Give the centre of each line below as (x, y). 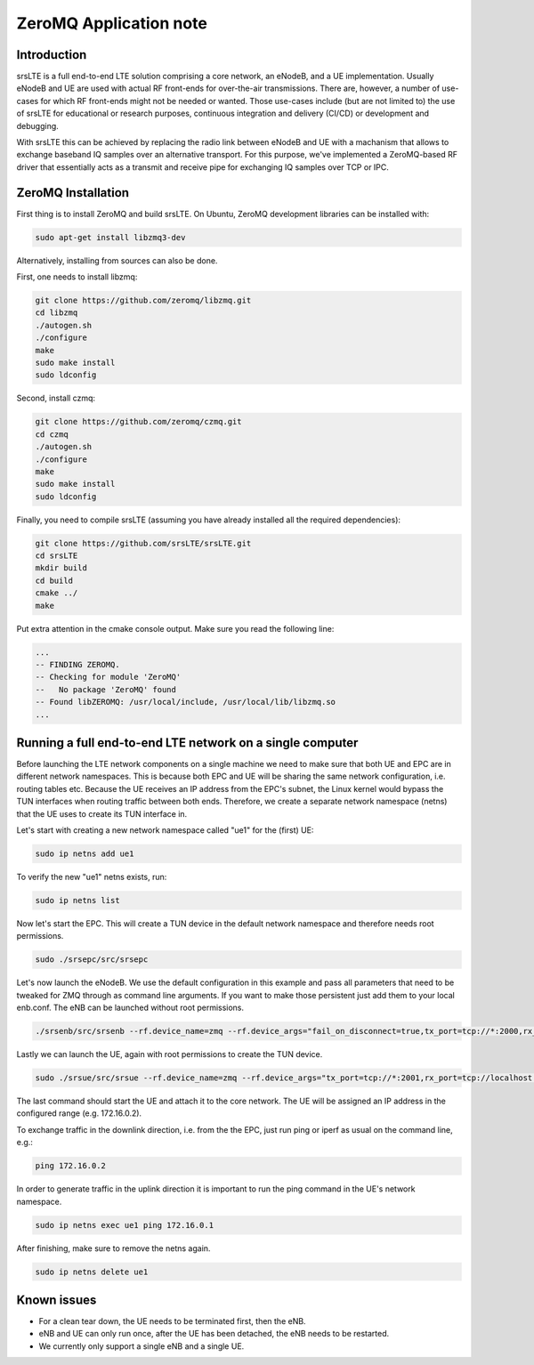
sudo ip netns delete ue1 (92, 1272)
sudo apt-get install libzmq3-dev (110, 237)
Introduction (52, 55)
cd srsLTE (57, 556)
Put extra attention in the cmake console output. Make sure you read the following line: (175, 628)
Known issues (57, 1300)
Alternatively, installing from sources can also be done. (117, 260)
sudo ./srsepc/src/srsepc (92, 960)
